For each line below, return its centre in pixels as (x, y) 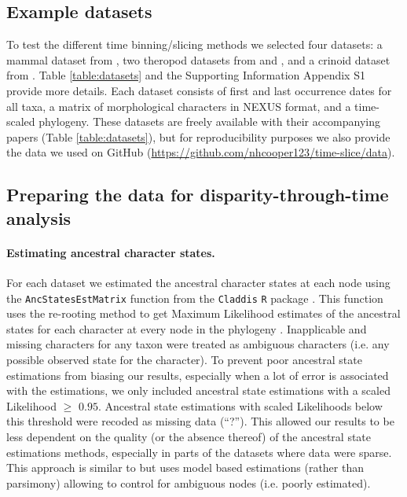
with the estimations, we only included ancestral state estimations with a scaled (198, 390)
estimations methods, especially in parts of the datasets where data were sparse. (199, 452)
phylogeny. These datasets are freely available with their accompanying (210, 121)
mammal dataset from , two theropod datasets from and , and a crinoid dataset (198, 59)
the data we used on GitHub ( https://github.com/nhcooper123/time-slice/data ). (201, 152)
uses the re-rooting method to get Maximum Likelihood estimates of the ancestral (203, 313)
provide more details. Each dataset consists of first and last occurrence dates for (199, 90)
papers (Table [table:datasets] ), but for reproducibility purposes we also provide (198, 136)
